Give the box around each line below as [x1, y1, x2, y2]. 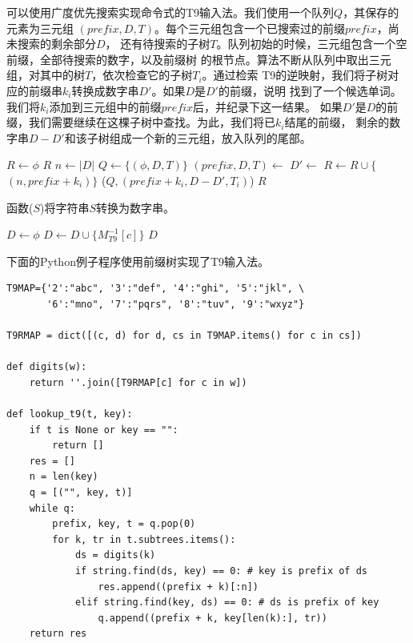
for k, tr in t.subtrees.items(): [52, 533, 236, 545]
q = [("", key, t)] [29, 487, 133, 499]
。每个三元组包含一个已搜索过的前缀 [154, 19, 346, 36]
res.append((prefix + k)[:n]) [98, 581, 259, 593]
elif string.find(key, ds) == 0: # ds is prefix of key [74, 597, 379, 609]
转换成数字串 [71, 82, 139, 98]
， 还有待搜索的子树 [105, 35, 211, 52]
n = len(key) [29, 471, 98, 483]
